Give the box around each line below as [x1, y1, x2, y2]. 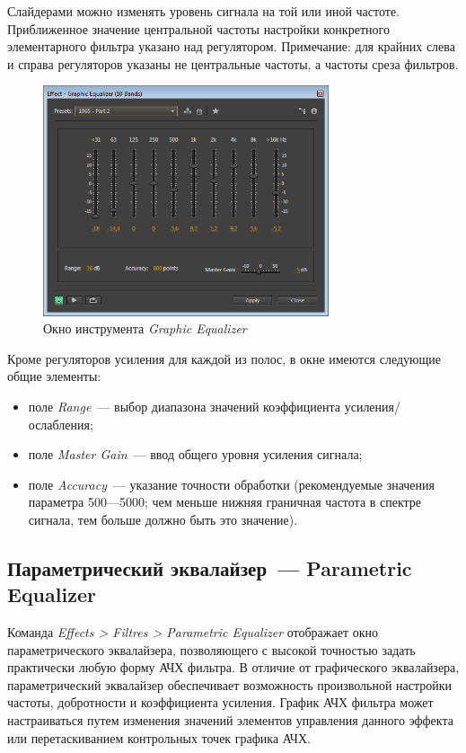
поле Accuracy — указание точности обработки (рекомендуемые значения [28, 474, 435, 493]
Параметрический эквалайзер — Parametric [7, 554, 412, 581]
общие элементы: [7, 367, 101, 385]
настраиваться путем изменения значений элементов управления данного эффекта [7, 711, 453, 730]
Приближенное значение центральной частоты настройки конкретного [7, 19, 390, 38]
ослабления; [28, 414, 93, 433]
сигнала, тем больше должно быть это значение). [28, 509, 298, 528]
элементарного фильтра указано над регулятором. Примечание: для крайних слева [7, 37, 455, 56]
